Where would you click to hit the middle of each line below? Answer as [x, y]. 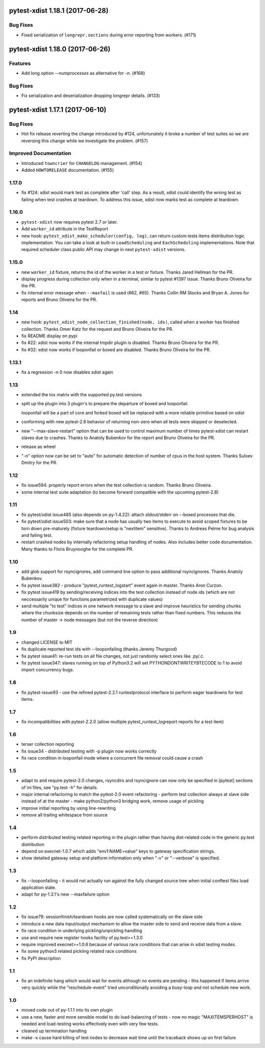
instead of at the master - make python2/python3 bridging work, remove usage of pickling [113, 801]
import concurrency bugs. [48, 670]
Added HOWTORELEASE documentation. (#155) [68, 170]
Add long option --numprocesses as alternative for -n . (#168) [83, 73]
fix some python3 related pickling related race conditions [79, 951]
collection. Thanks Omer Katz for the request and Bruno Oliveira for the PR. [97, 329]
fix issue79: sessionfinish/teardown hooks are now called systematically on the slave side [112, 917]
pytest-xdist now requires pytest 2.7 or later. [69, 222]
